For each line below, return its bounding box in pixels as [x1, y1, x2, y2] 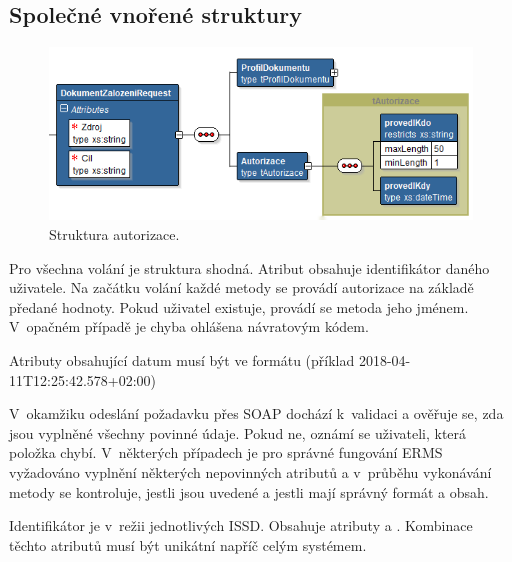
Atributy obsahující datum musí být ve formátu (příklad [9, 349, 355, 370]
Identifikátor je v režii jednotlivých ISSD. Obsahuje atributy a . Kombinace [9, 515, 473, 536]
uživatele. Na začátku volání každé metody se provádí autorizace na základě [9, 277, 474, 298]
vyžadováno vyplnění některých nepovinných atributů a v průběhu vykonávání [9, 461, 492, 482]
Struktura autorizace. [49, 224, 180, 245]
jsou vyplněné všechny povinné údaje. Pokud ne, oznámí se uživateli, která [9, 422, 467, 443]
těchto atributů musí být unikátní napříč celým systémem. [9, 534, 367, 555]
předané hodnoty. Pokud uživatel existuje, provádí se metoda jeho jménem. [9, 296, 469, 317]
